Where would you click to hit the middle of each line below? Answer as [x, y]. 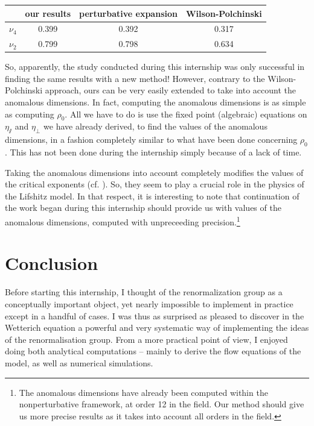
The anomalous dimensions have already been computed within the [143, 392]
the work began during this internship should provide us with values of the [143, 208]
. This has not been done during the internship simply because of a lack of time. [153, 152]
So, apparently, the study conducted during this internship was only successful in [155, 67]
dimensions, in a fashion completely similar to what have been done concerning [151, 139]
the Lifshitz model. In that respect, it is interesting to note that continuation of [152, 196]
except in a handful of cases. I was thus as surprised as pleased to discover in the [155, 315]
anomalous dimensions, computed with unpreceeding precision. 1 [123, 221]
